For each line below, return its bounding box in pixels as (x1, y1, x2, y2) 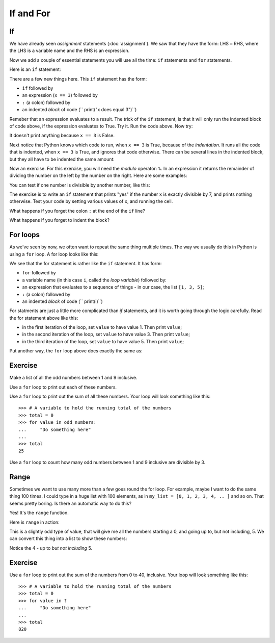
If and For (9, 8, 50, 19)
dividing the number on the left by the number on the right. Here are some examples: (9, 172, 187, 178)
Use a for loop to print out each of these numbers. (9, 384, 117, 390)
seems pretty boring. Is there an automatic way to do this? (9, 500, 132, 506)
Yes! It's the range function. (9, 510, 69, 516)
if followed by (22, 85, 53, 91)
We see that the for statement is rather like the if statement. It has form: (9, 260, 162, 266)
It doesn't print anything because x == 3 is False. (9, 133, 115, 139)
